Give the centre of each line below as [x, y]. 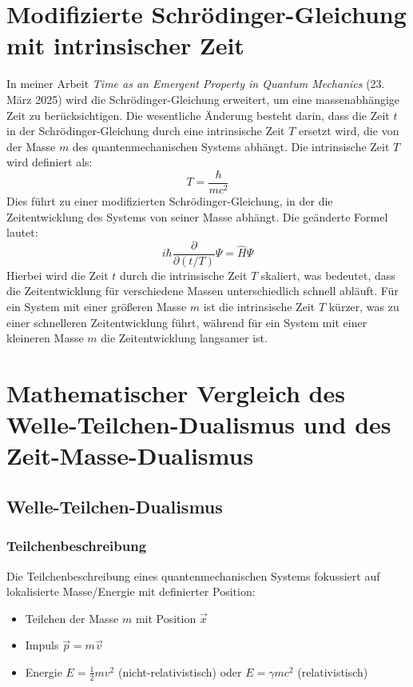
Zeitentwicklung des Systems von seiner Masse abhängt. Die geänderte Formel [197, 216]
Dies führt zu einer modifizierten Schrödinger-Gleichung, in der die [170, 200]
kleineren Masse [45, 338]
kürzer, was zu [364, 306]
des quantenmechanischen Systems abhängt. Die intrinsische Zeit [231, 146]
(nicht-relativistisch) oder [180, 671]
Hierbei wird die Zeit [58, 275]
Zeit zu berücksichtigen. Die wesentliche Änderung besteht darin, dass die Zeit [198, 115]
